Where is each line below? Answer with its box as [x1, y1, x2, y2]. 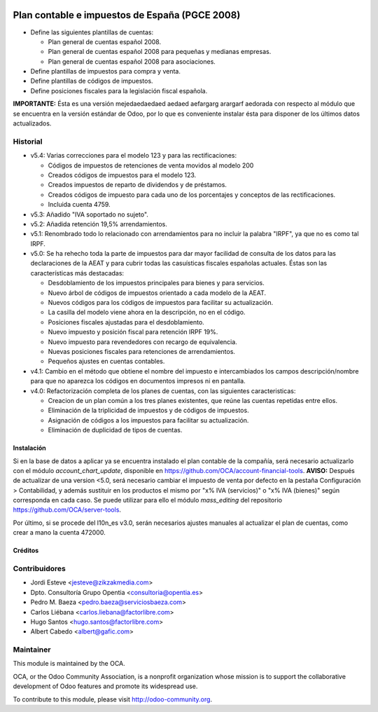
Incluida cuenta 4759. [48, 200, 111, 209]
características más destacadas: [30, 268, 125, 277]
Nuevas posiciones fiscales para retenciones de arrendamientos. [48, 347, 236, 355]
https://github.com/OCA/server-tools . [13, 505, 122, 514]
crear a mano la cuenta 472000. [13, 528, 106, 537]
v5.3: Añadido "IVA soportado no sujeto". [30, 210, 148, 219]
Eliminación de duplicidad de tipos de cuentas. [48, 426, 183, 434]
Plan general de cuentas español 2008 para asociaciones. [48, 57, 216, 66]
